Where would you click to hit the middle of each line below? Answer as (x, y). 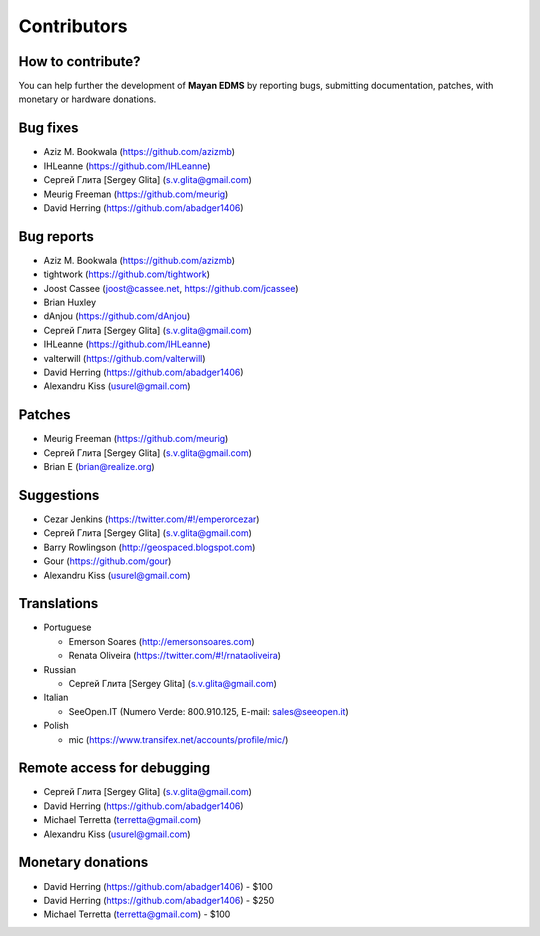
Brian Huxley (70, 302)
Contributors (73, 26)
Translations (58, 603)
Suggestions (59, 495)
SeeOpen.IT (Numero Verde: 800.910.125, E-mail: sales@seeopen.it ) (208, 711)
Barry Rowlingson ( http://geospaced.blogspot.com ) (149, 547)
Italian (56, 697)
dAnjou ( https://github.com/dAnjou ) (117, 316)
